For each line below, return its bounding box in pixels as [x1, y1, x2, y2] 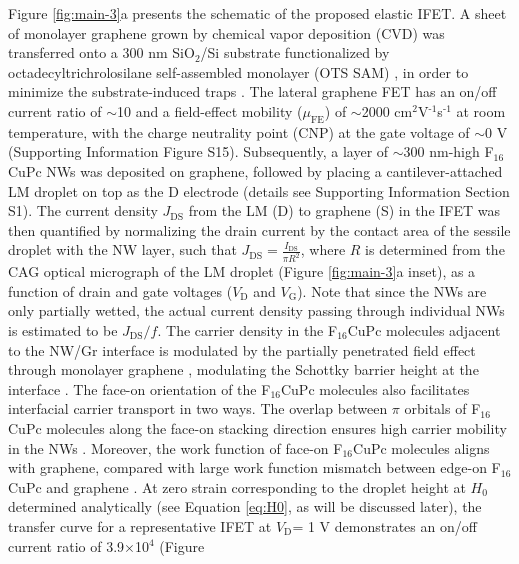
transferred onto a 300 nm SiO [8, 42, 195, 63]
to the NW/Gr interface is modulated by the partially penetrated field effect [8, 339, 476, 360]
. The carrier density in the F [157, 319, 338, 340]
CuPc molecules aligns [353, 437, 490, 458]
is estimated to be [8, 319, 118, 340]
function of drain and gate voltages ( [8, 280, 233, 301]
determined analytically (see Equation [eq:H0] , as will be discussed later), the [8, 496, 482, 517]
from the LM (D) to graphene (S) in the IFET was [188, 200, 500, 221]
